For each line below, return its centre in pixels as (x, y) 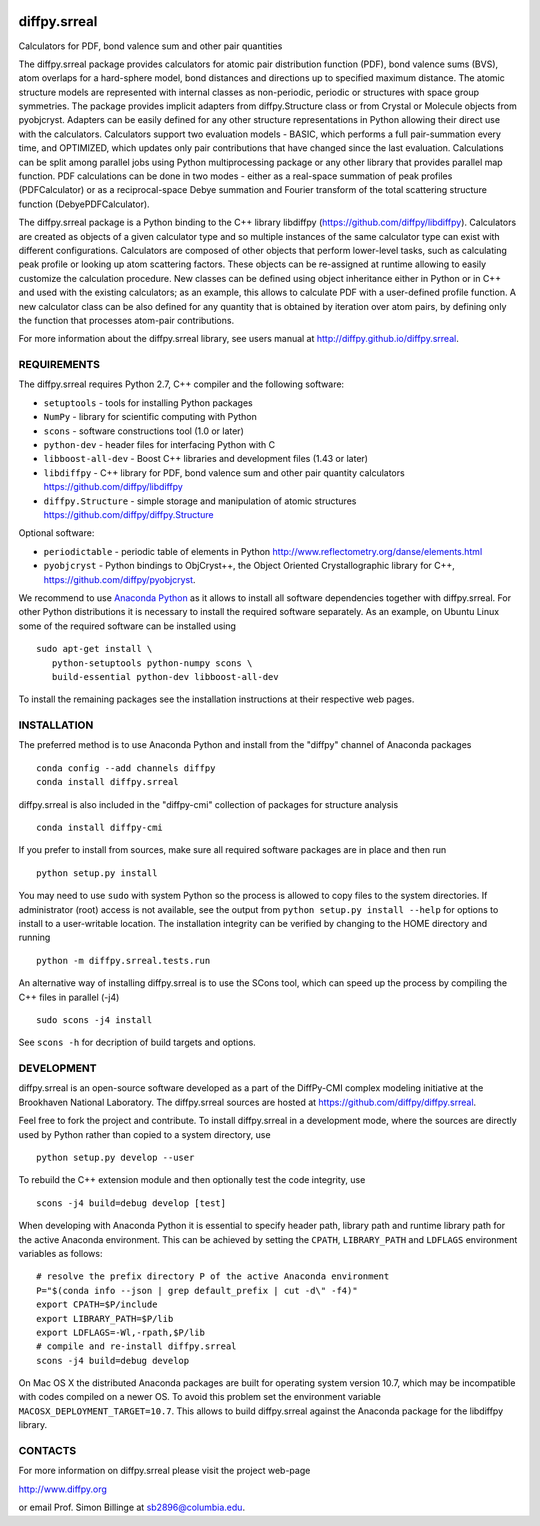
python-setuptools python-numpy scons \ (152, 663)
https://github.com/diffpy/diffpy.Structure (128, 514)
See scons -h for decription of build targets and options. (137, 1042)
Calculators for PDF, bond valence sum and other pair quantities (150, 46)
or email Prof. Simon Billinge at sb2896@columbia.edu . (131, 1507)
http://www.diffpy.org (62, 1489)
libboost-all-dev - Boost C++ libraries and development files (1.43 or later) (206, 459)
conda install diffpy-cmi (100, 827)
